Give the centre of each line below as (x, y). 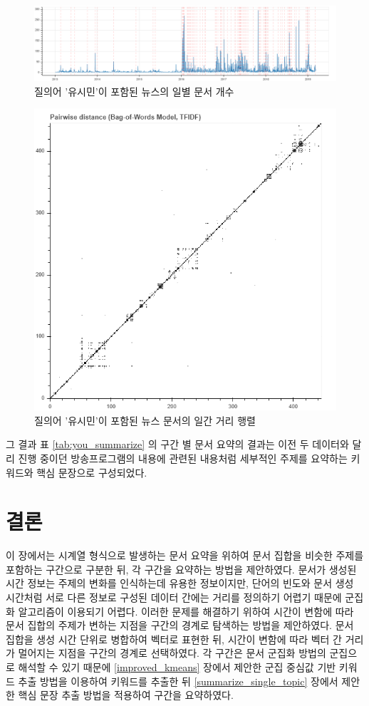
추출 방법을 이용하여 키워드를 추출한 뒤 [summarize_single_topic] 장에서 (178, 681)
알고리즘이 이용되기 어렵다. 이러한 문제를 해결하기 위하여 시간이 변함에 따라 (186, 611)
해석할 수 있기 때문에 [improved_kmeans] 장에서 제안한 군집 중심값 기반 (177, 667)
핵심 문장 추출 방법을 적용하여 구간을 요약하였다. (126, 695)
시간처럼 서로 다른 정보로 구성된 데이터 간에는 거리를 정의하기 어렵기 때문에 (174, 597)
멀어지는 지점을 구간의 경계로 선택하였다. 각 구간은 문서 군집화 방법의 (172, 653)
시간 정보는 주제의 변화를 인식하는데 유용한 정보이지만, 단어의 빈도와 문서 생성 (180, 583)
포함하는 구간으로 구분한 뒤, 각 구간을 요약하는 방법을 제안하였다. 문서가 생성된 (181, 569)
